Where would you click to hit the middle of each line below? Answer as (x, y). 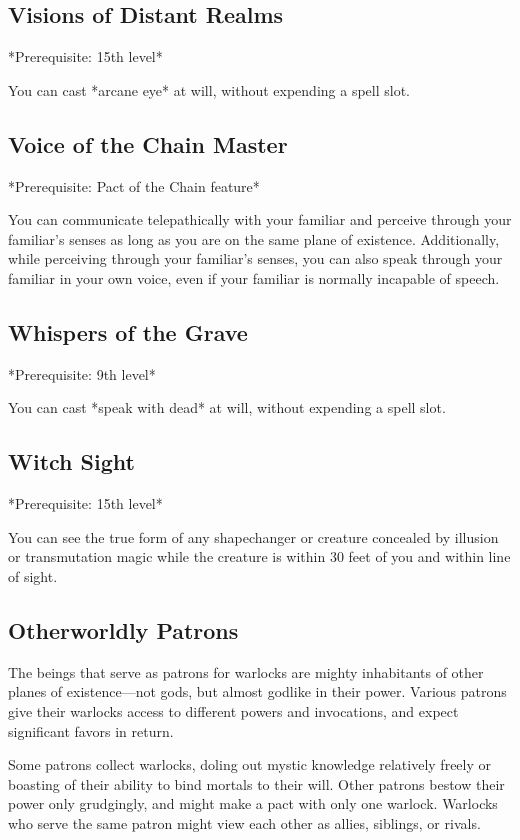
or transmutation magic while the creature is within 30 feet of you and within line (259, 556)
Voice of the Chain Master (148, 143)
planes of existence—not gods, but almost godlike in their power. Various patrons (257, 691)
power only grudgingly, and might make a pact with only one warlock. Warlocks (253, 803)
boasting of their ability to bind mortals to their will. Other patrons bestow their (256, 783)
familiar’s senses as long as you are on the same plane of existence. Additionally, (254, 238)
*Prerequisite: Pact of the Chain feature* (134, 185)
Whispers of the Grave (128, 331)
